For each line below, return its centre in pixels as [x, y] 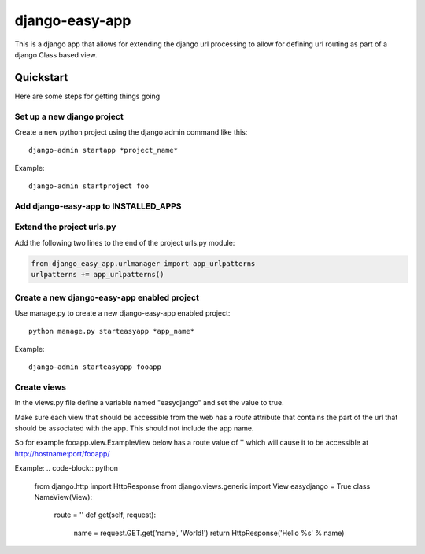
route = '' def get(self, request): [105, 515]
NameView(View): [63, 497]
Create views [41, 387]
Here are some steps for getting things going [87, 96]
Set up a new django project [69, 116]
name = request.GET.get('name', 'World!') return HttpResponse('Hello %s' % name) [209, 533]
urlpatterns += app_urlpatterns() [98, 275]
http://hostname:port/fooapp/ [62, 453]
